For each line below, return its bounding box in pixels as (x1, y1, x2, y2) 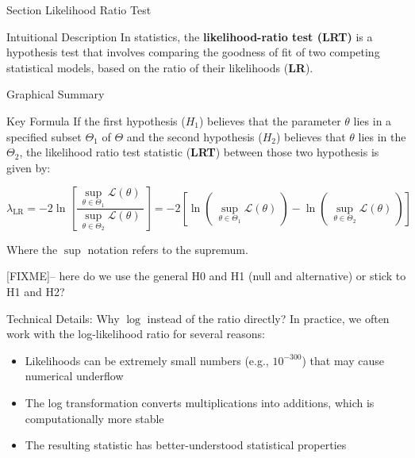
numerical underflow (25, 368, 124, 384)
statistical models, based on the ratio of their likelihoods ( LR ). (6, 59, 313, 75)
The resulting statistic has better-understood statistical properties (25, 437, 347, 453)
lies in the (358, 128, 406, 144)
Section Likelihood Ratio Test (6, 2, 152, 17)
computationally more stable (25, 410, 164, 426)
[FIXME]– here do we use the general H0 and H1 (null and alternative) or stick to (6, 267, 406, 284)
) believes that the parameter (199, 112, 341, 129)
